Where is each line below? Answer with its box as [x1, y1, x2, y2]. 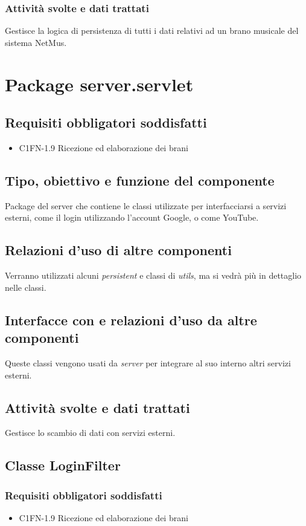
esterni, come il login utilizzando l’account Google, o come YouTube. [5, 211, 259, 224]
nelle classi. [5, 281, 46, 293]
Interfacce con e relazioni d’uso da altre [5, 310, 257, 329]
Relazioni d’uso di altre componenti [5, 241, 232, 259]
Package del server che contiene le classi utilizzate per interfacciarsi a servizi [5, 199, 287, 212]
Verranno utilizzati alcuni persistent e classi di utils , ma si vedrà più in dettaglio [5, 269, 302, 282]
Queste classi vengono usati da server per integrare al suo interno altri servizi [5, 356, 291, 369]
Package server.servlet [5, 71, 194, 96]
